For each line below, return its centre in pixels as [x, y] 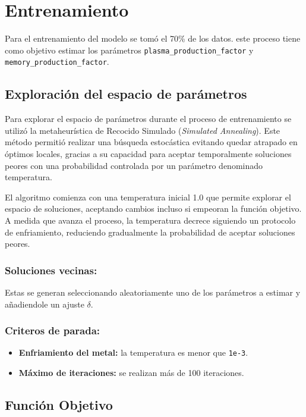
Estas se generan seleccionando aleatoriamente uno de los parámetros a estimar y [153, 292]
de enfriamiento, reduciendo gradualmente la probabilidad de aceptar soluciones [150, 232]
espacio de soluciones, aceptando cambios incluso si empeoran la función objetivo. [153, 208]
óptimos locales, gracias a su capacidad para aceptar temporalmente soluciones [148, 154]
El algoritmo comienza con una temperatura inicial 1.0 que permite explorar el [148, 197]
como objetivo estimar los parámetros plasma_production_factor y [129, 50]
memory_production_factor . [57, 62]
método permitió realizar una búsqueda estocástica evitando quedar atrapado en [151, 142]
